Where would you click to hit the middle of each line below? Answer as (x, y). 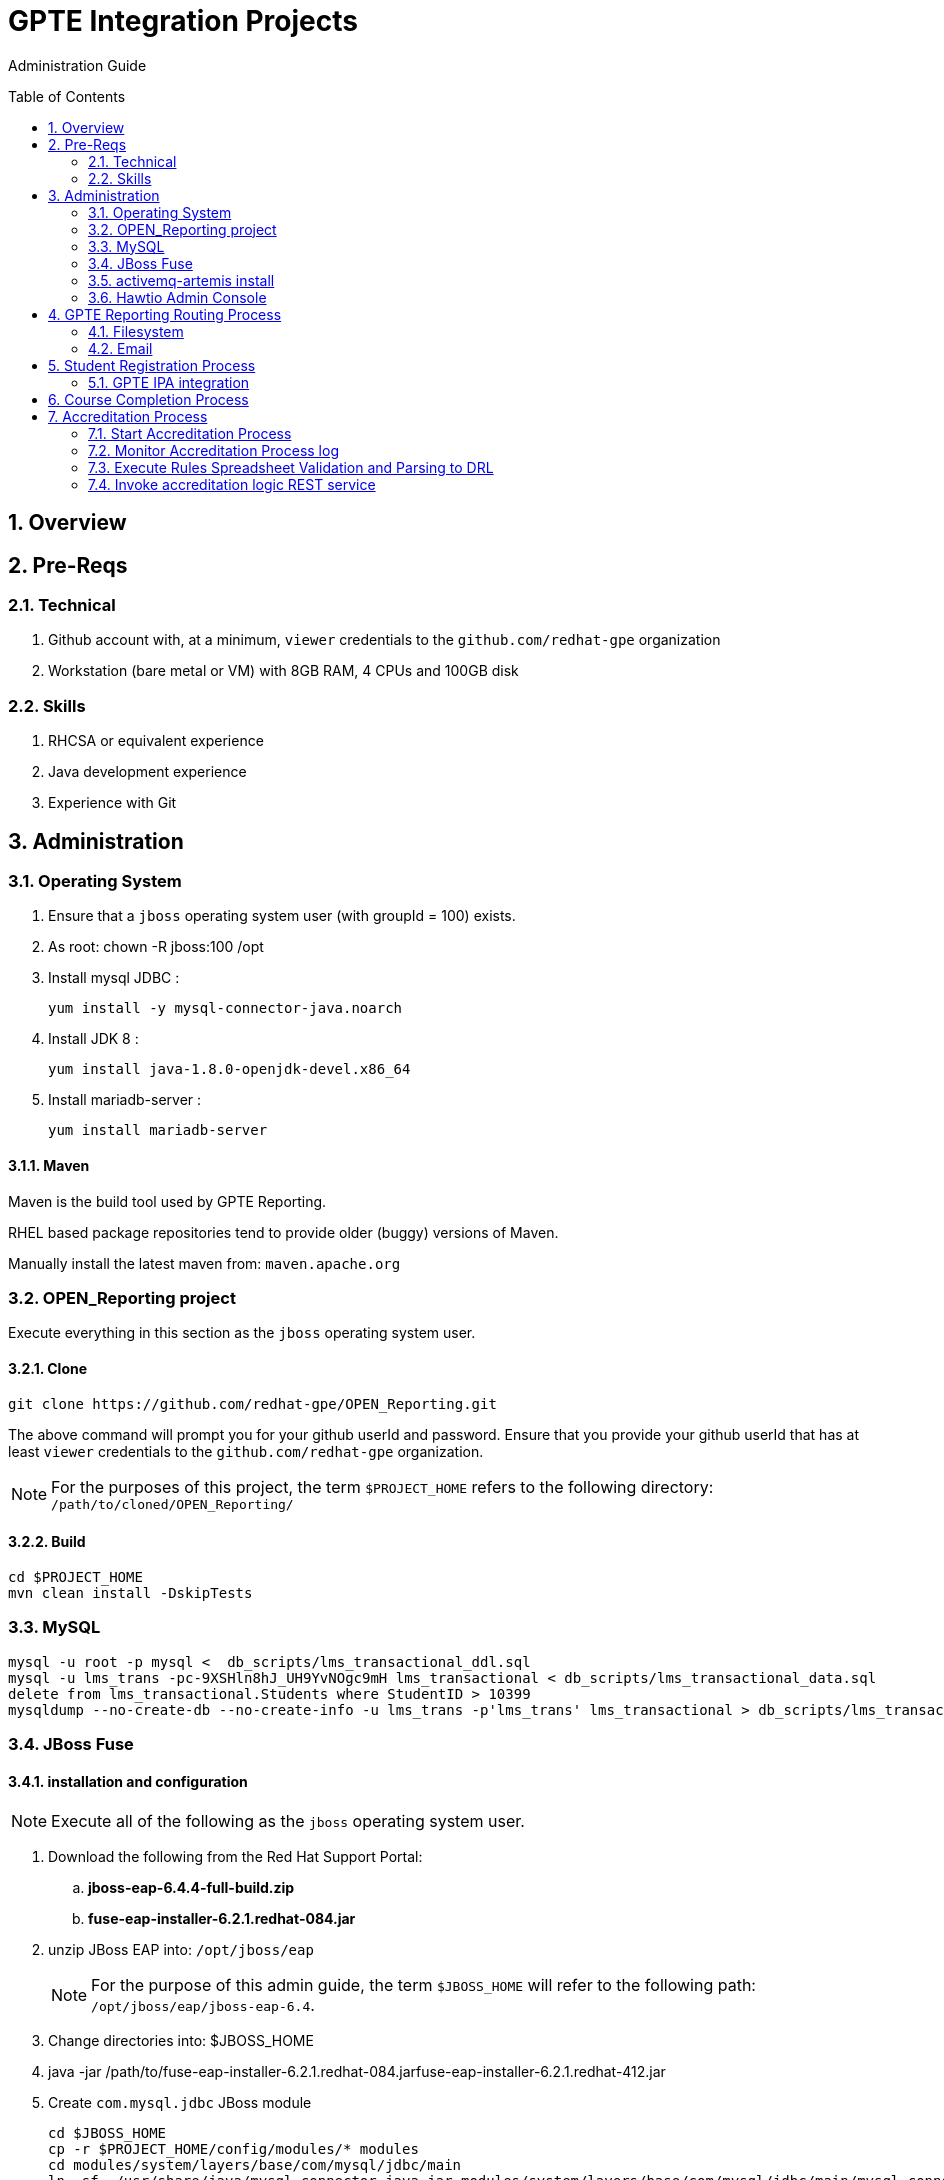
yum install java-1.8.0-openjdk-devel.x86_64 (229, 1069)
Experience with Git (112, 803)
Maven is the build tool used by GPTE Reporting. (167, 1201)
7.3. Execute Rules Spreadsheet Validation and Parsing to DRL (291, 467)
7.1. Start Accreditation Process (190, 433)
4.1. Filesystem (136, 331)
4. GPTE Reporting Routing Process (165, 314)
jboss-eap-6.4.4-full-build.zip (191, 1888)
